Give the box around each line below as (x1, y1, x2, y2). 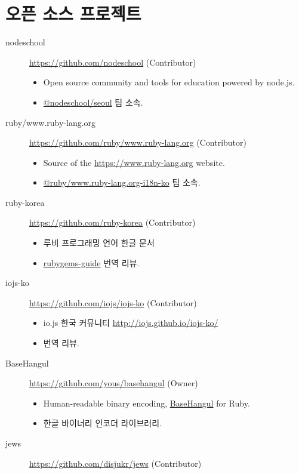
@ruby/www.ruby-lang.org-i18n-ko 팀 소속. (43, 176, 201, 189)
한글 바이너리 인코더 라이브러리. (43, 417, 162, 429)
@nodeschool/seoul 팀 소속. (43, 96, 143, 108)
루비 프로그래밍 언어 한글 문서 (43, 236, 155, 249)
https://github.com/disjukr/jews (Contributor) (29, 457, 202, 469)
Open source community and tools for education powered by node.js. (43, 76, 295, 88)
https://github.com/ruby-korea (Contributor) (29, 216, 196, 229)
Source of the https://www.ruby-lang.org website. (43, 156, 225, 168)
